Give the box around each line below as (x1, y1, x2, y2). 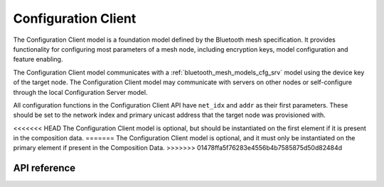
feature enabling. (13, 55, 63, 64)
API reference (13, 162, 76, 174)
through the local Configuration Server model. (13, 88, 148, 96)
